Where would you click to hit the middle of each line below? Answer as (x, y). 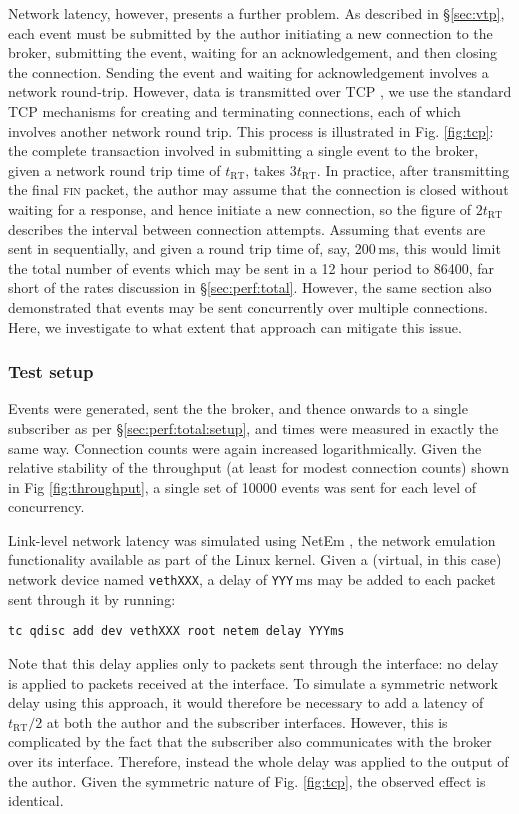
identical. (36, 800)
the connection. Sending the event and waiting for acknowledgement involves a (248, 71)
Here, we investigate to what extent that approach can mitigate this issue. (235, 326)
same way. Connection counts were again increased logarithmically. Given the (245, 447)
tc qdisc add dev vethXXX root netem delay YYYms (176, 631)
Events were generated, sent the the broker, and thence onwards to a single (238, 408)
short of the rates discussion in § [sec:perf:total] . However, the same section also (250, 287)
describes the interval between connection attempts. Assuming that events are (247, 228)
